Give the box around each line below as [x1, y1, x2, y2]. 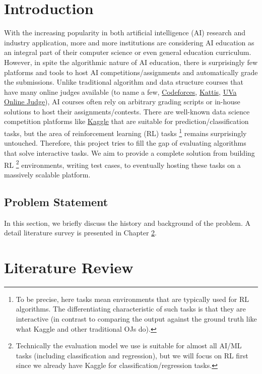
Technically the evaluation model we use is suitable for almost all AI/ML [16, 340, 242, 351]
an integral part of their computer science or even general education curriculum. [4, 47, 251, 57]
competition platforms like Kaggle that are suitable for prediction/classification [4, 116, 249, 127]
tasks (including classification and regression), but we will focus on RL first [16, 350, 248, 360]
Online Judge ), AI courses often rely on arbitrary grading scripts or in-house [4, 96, 240, 107]
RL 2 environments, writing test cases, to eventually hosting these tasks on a [4, 158, 241, 170]
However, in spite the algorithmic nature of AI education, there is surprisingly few [4, 56, 257, 67]
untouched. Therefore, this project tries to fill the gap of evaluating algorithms [4, 138, 246, 148]
